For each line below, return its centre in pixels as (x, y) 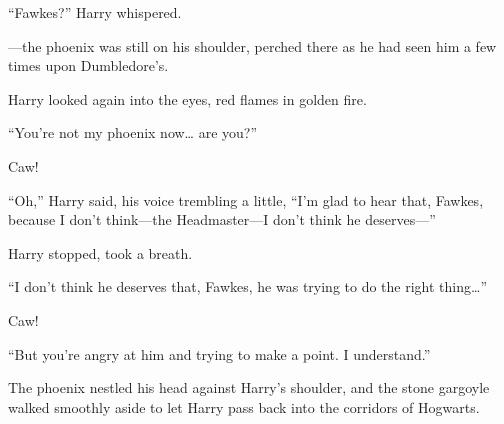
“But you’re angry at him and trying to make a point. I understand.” (219, 353)
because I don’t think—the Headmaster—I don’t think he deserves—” (222, 219)
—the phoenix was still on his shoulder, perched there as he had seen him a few (252, 45)
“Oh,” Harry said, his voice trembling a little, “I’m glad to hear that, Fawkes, (246, 199)
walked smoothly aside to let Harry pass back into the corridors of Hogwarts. (244, 406)
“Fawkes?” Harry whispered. (95, 12)
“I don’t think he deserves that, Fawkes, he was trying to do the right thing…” (247, 286)
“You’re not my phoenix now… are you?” (133, 132)
